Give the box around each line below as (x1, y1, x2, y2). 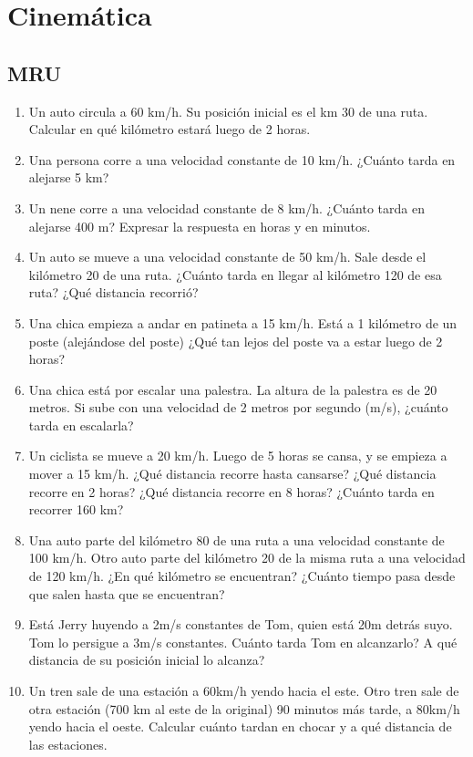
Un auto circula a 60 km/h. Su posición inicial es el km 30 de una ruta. (28, 101, 428, 120)
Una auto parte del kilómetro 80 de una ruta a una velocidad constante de (28, 530, 445, 549)
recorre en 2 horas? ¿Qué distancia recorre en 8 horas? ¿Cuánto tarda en (28, 482, 435, 501)
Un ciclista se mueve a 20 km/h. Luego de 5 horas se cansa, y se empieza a (28, 446, 447, 465)
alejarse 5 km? (28, 168, 109, 187)
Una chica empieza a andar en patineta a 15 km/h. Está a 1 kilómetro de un (28, 313, 458, 332)
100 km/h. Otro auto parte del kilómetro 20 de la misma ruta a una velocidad (28, 548, 466, 567)
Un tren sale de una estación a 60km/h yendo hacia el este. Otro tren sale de (28, 681, 459, 700)
